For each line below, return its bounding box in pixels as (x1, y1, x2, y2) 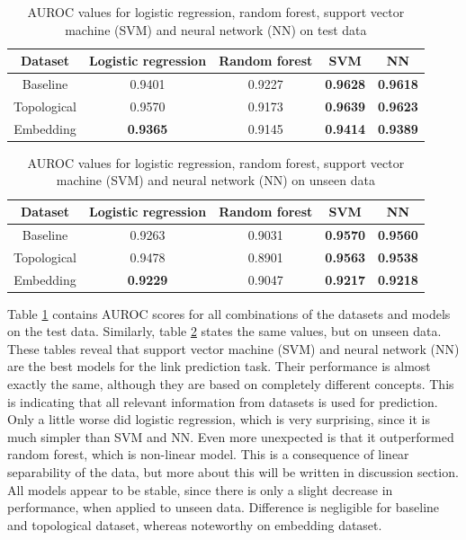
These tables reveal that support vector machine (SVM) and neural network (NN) (7, 339, 460, 358)
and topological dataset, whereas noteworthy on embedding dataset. (7, 515, 382, 534)
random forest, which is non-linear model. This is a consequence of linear (7, 445, 409, 464)
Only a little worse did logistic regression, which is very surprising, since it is (7, 410, 430, 429)
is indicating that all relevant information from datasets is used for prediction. (7, 392, 438, 411)
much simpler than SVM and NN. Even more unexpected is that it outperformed (7, 427, 454, 446)
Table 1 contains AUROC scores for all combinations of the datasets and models (7, 304, 451, 323)
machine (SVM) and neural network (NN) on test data (65, 20, 367, 39)
